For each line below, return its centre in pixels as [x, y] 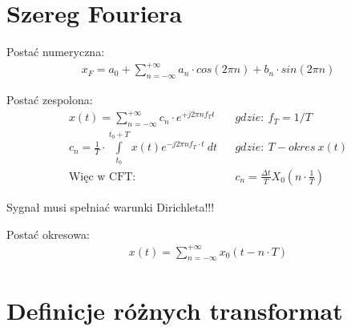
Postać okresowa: [48, 234]
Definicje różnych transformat [175, 310]
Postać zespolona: [50, 100]
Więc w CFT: [102, 177]
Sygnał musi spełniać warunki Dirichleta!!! [111, 206]
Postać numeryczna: [56, 52]
